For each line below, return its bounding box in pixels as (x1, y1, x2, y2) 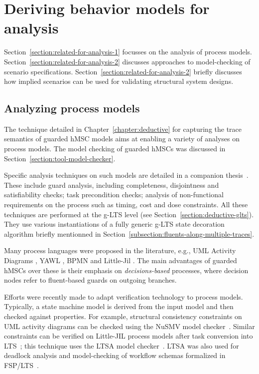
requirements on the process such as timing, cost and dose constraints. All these (4, 199, 248, 210)
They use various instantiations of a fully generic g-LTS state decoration (4, 219, 225, 229)
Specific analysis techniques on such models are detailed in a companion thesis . (4, 170, 249, 180)
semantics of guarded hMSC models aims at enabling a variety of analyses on (4, 133, 240, 144)
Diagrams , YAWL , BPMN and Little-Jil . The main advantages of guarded (4, 255, 237, 266)
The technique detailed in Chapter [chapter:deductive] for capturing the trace (4, 123, 242, 134)
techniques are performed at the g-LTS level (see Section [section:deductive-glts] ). (4, 209, 254, 219)
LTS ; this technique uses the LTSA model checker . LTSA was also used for (4, 340, 239, 351)
